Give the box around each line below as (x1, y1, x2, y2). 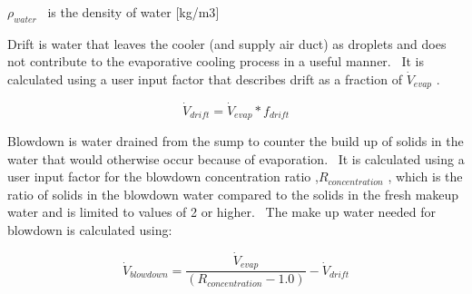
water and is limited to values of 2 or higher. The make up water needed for (7, 202, 437, 221)
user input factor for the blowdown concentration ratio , (7, 167, 319, 186)
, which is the (388, 167, 463, 186)
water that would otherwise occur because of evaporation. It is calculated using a (7, 149, 465, 168)
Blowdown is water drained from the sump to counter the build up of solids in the (7, 132, 464, 151)
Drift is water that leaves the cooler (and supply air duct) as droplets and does (7, 34, 447, 53)
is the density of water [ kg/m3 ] (47, 3, 220, 21)
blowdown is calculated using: (7, 220, 172, 240)
